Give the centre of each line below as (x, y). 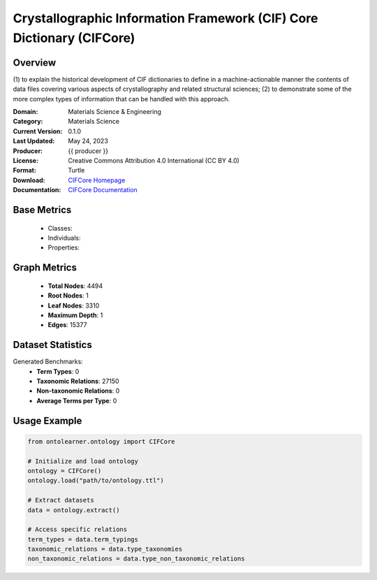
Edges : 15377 (67, 325)
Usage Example (47, 420)
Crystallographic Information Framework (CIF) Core (165, 18)
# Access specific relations (77, 530)
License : (25, 160)
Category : (28, 122)
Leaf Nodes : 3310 (74, 305)
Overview (35, 63)
